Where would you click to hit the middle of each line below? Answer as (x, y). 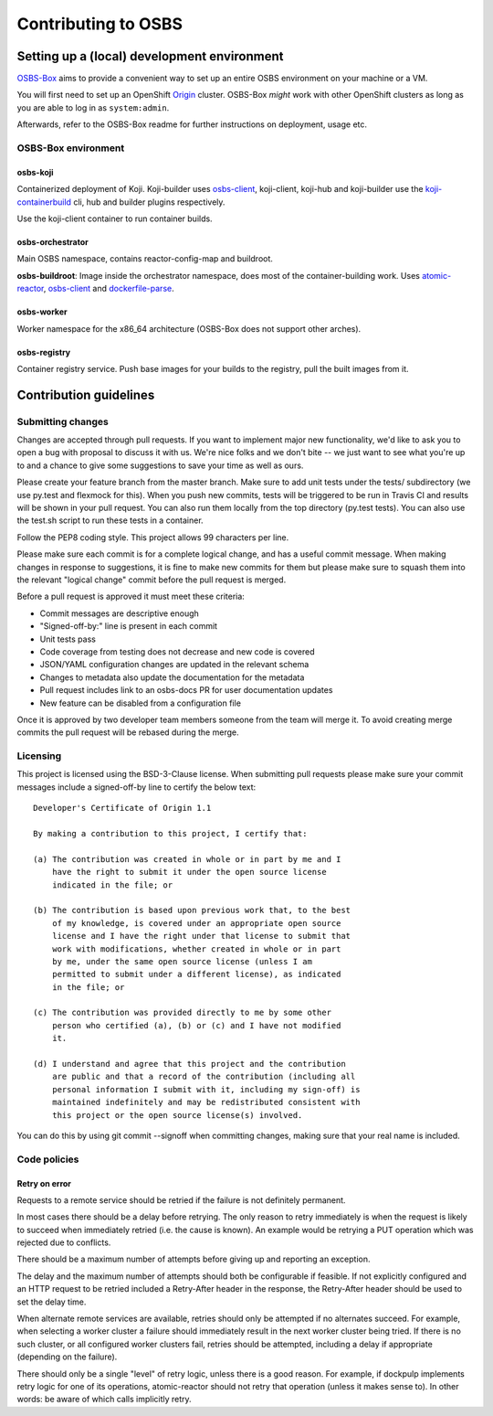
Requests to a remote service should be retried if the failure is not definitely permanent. (181, 1200)
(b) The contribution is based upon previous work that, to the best (192, 910)
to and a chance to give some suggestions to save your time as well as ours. (160, 465)
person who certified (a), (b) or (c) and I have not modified (196, 1025)
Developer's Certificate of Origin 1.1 (122, 808)
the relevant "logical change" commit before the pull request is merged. (152, 580)
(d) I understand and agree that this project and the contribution (189, 1064)
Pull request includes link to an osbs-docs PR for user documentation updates (186, 690)
